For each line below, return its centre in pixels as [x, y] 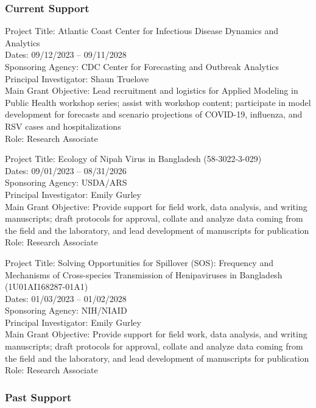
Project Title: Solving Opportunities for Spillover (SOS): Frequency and [139, 262]
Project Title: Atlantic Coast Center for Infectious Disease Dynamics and [142, 31]
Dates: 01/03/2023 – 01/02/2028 [66, 298]
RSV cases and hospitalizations [63, 126]
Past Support [38, 397]
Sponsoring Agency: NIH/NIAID [66, 310]
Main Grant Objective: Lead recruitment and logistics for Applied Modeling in [152, 90]
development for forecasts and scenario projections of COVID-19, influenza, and [154, 114]
